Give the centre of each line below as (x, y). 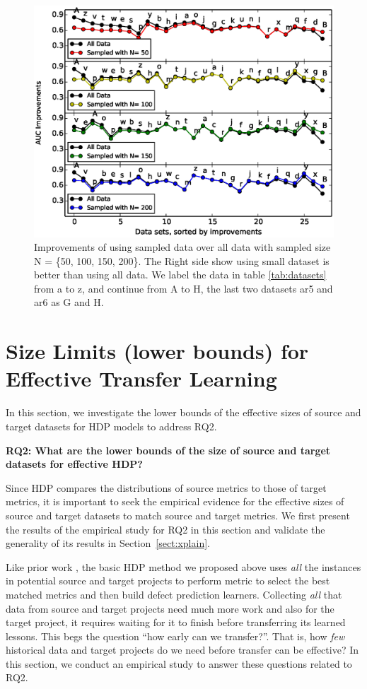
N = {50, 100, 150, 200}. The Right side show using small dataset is (182, 260)
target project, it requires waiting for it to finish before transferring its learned (176, 622)
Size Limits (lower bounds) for (157, 351)
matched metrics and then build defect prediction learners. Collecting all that (174, 594)
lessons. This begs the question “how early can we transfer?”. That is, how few (175, 636)
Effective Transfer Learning (141, 378)
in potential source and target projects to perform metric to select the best (168, 581)
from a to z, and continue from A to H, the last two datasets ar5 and (183, 288)
